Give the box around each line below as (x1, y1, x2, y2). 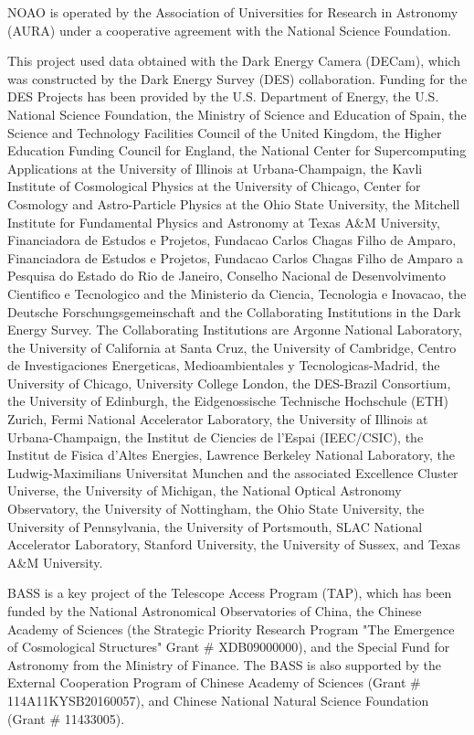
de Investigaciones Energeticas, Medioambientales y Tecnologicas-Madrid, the (7, 356, 440, 375)
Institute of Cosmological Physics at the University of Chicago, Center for (7, 176, 421, 196)
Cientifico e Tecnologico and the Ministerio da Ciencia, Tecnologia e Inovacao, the (7, 283, 467, 303)
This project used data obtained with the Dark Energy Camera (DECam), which (7, 51, 461, 70)
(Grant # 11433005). (7, 708, 125, 728)
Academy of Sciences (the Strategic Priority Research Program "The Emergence (7, 619, 455, 638)
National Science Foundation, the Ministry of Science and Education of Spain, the (7, 104, 467, 123)
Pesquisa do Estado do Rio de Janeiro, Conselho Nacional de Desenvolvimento (7, 266, 447, 285)
